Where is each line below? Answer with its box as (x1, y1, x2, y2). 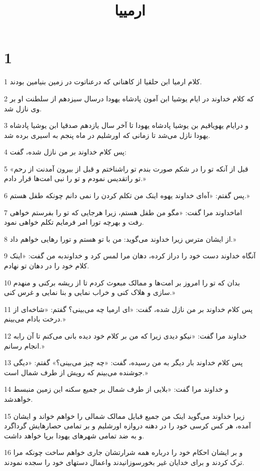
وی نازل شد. (4, 103, 42, 113)
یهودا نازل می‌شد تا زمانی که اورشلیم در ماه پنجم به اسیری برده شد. (4, 129, 210, 140)
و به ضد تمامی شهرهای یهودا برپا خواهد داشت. (4, 430, 144, 440)
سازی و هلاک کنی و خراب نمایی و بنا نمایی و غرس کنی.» (4, 287, 175, 297)
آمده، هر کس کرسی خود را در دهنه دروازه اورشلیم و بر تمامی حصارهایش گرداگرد (4, 420, 251, 431)
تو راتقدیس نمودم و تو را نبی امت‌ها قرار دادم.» (4, 173, 146, 184)
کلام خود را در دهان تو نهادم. (4, 260, 89, 271)
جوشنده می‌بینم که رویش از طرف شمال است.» (4, 367, 148, 377)
